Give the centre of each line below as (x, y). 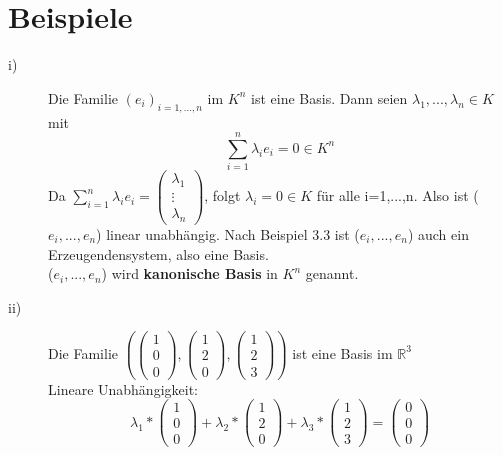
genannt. (332, 273)
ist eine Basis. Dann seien (329, 97)
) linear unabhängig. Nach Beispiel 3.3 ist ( (228, 233)
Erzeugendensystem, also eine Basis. (158, 253)
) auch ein (438, 233)
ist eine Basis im (342, 352)
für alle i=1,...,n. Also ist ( (397, 195)
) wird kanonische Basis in (189, 273)
